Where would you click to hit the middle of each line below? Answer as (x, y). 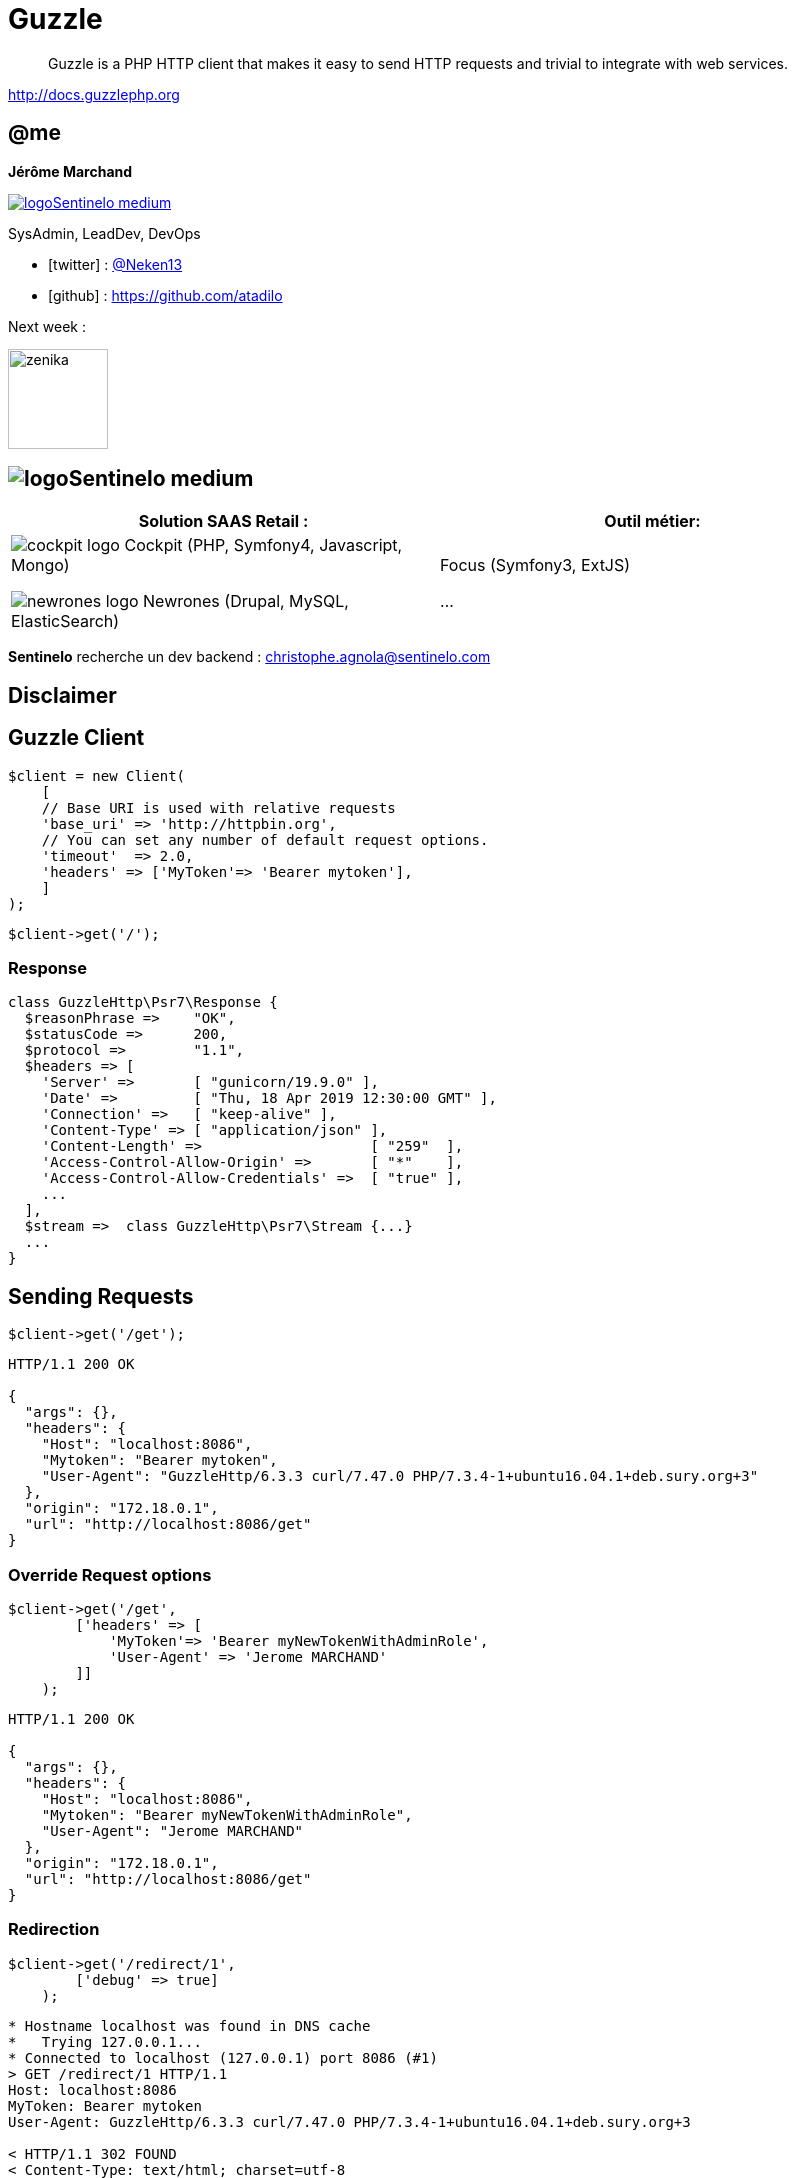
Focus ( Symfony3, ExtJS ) (535, 565)
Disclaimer (62, 695)
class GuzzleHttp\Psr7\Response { (143, 1002)
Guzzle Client (76, 738)
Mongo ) (40, 565)
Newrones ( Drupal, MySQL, (246, 601)
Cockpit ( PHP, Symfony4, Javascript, (263, 545)
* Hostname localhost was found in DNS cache (189, 2025)
